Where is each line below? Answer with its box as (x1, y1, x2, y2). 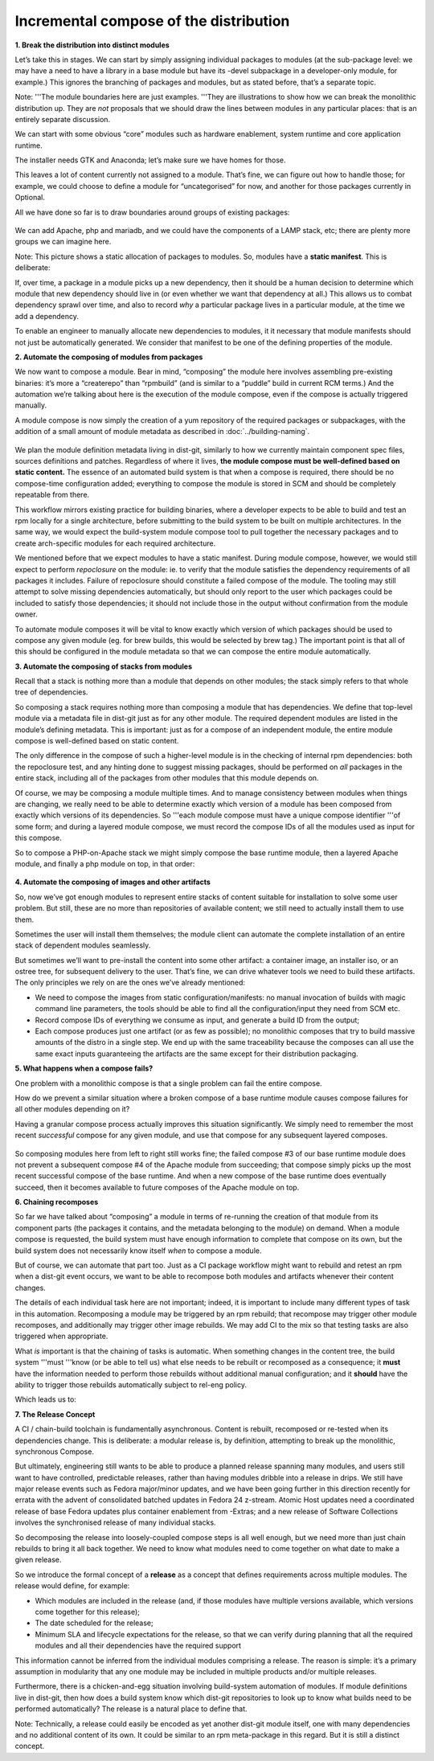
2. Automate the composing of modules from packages (14, 352, 203, 362)
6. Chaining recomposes (14, 1198, 99, 1207)
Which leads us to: (14, 1394, 76, 1404)
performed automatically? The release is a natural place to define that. (14, 1704, 248, 1714)
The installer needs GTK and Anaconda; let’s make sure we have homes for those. (14, 155, 286, 165)
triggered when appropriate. (14, 1331, 108, 1341)
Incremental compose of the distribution (14, 12, 290, 30)
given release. (14, 1555, 62, 1565)
